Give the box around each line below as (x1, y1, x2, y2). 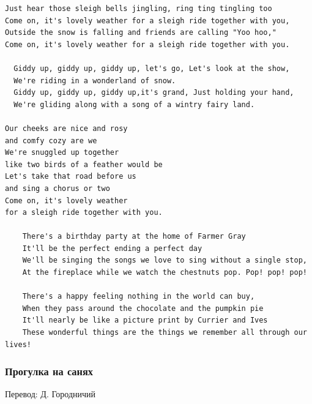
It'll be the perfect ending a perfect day (22, 244, 202, 253)
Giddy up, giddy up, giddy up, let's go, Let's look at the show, (13, 64, 290, 73)
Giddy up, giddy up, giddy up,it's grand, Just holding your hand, (13, 88, 294, 97)
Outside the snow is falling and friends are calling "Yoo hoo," (5, 28, 277, 37)
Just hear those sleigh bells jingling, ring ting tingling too (5, 4, 272, 13)
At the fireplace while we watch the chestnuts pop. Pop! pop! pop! (22, 268, 307, 277)
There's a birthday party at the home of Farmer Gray (22, 232, 246, 241)
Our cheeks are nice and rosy (5, 124, 128, 133)
